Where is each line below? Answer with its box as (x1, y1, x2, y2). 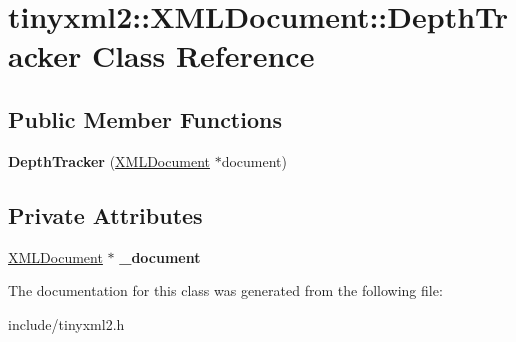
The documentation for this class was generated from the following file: (8, 280, 443, 301)
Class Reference (91, 35, 315, 76)
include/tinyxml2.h (8, 313, 125, 334)
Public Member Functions (8, 103, 282, 134)
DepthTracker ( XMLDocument (8, 150, 210, 171)
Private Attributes (8, 199, 203, 230)
